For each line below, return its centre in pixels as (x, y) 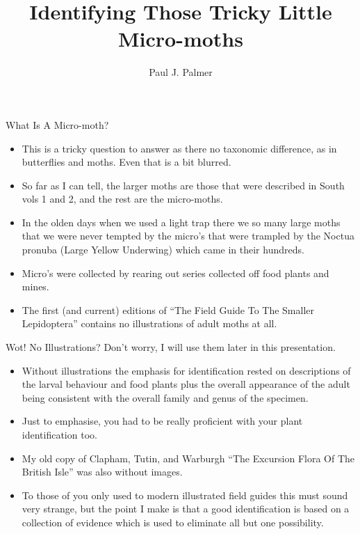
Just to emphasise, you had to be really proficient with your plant (162, 421)
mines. (35, 286)
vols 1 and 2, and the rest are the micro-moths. (122, 199)
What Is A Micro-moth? (57, 124)
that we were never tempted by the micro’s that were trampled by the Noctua (188, 236)
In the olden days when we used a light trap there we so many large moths (181, 222)
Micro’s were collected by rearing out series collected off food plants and (175, 273)
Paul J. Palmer (181, 72)
